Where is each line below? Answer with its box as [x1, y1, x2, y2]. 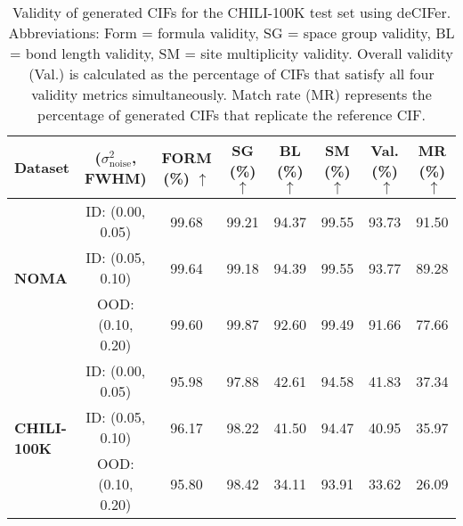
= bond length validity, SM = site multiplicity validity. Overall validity [9, 43, 453, 63]
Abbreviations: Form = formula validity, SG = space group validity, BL [8, 22, 455, 43]
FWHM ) [84, 167, 147, 188]
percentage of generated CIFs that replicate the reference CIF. [37, 104, 426, 125]
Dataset [14, 157, 70, 177]
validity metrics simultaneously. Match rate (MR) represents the [31, 84, 432, 104]
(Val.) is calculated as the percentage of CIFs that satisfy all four [28, 63, 435, 84]
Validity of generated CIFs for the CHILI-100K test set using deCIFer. [12, 2, 451, 22]
